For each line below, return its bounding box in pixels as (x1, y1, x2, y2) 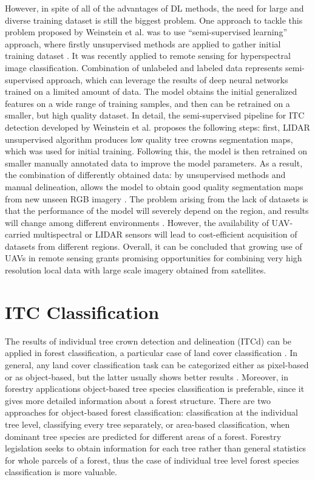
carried (5, 228, 31, 241)
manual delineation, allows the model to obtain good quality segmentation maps (5, 180, 303, 193)
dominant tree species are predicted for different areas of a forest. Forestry (5, 430, 282, 442)
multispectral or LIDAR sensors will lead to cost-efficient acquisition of (33, 228, 297, 241)
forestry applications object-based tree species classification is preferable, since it (5, 382, 305, 395)
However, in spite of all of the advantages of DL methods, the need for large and (5, 2, 304, 14)
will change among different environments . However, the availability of (5, 216, 269, 228)
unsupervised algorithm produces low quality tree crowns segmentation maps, (5, 132, 293, 145)
